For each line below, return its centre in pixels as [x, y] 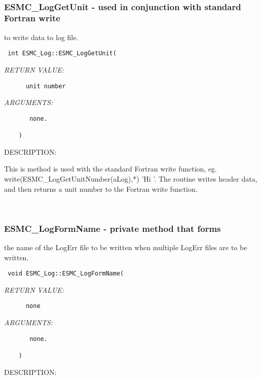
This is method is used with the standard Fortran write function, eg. [110, 169]
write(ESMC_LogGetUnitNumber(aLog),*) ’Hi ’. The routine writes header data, [131, 178]
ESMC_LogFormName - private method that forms [113, 228]
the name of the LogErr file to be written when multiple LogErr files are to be [126, 247]
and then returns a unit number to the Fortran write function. [101, 188]
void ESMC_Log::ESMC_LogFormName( [66, 274]
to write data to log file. [41, 37]
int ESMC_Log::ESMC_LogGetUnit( [62, 54]
